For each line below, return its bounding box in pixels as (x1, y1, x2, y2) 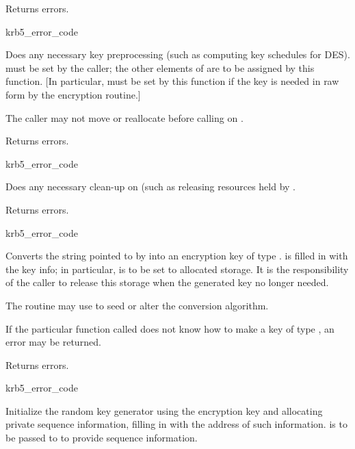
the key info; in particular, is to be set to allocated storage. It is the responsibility (5, 261, 349, 276)
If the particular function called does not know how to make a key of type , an (5, 321, 334, 335)
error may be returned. (5, 335, 101, 349)
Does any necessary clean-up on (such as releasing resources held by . (5, 179, 296, 194)
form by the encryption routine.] (5, 87, 141, 101)
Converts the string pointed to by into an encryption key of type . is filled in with (5, 248, 348, 263)
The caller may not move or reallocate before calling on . (5, 110, 244, 125)
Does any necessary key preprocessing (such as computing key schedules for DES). (5, 47, 350, 62)
